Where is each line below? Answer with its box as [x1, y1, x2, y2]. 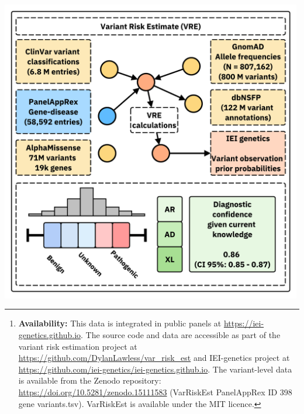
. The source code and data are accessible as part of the [81, 329, 281, 341]
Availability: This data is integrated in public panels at [18, 317, 222, 329]
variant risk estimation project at [18, 340, 137, 352]
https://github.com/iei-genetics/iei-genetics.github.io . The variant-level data [18, 363, 292, 375]
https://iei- [223, 317, 264, 329]
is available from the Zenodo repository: [18, 374, 161, 387]
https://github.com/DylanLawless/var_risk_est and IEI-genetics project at [18, 352, 290, 364]
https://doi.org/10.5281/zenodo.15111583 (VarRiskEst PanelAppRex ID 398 [18, 386, 292, 398]
